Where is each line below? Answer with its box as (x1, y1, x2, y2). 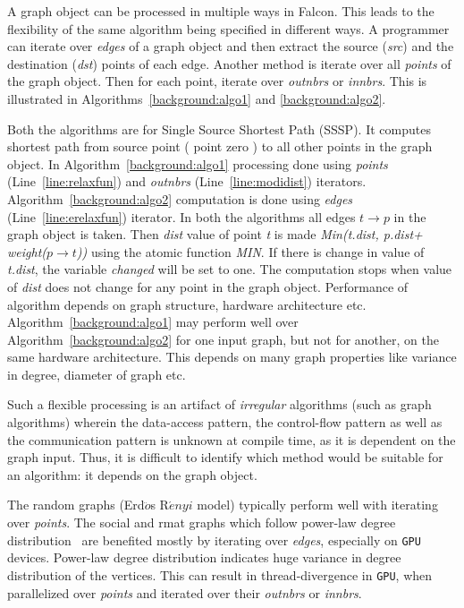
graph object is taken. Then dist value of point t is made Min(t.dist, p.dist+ (7, 225, 423, 244)
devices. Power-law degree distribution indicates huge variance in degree (7, 548, 401, 567)
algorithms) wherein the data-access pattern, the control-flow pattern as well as (7, 413, 443, 432)
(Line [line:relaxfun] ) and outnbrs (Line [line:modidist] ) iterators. (7, 172, 367, 191)
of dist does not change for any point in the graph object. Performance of (7, 277, 409, 295)
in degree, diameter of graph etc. (7, 364, 186, 383)
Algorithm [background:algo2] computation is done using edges (7, 189, 353, 208)
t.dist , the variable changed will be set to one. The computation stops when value (7, 260, 452, 278)
